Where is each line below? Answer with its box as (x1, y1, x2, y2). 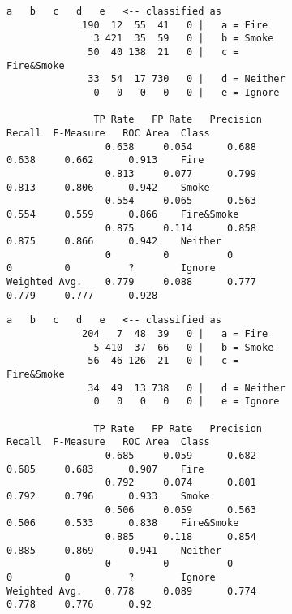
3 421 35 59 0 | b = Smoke (93, 32, 274, 45)
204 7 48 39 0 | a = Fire (82, 328, 268, 340)
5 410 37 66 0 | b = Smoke (93, 341, 274, 353)
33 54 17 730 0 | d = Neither (88, 73, 286, 85)
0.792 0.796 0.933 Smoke (6, 490, 210, 502)
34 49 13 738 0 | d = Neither (88, 382, 286, 394)
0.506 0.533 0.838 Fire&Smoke (6, 517, 239, 530)
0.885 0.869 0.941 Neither (6, 544, 221, 556)
